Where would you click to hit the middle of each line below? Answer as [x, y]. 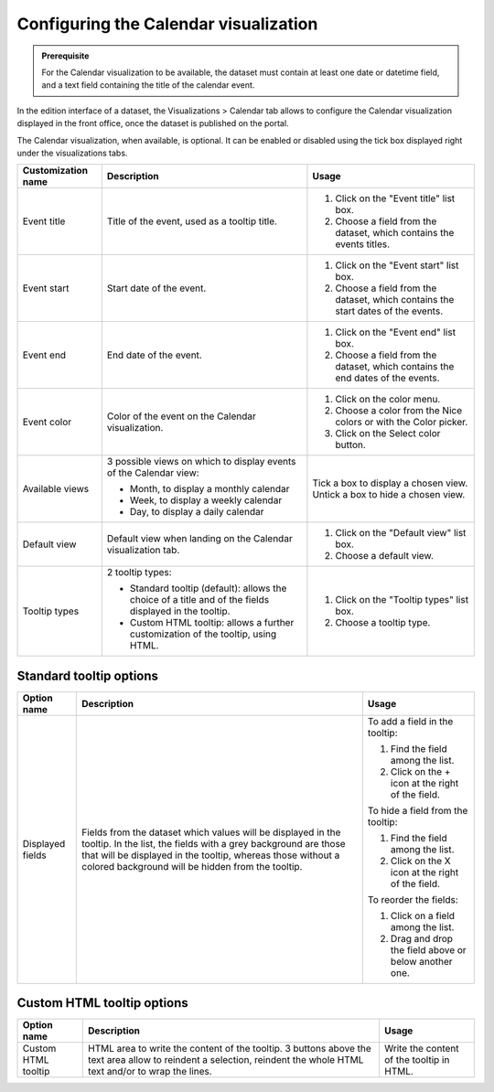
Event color [47, 423]
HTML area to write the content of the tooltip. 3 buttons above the [230, 1049]
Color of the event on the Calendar [181, 416]
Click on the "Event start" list [397, 265]
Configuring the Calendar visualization [167, 24]
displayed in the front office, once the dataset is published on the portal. [153, 123]
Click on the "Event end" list [396, 332]
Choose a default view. [385, 556]
